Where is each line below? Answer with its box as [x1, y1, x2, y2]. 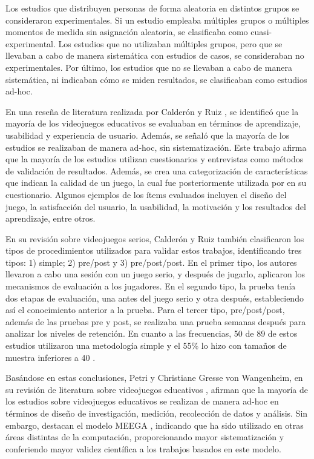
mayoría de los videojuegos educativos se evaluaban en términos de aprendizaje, [5, 117, 301, 130]
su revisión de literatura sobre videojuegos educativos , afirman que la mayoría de [5, 383, 308, 395]
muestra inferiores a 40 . [5, 351, 96, 363]
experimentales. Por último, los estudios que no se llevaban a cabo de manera [5, 61, 292, 73]
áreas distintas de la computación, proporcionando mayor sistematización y [5, 431, 284, 443]
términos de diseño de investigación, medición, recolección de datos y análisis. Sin [5, 407, 308, 419]
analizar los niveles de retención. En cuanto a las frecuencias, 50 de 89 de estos [5, 327, 298, 340]
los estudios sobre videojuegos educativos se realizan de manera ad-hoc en [5, 395, 279, 408]
